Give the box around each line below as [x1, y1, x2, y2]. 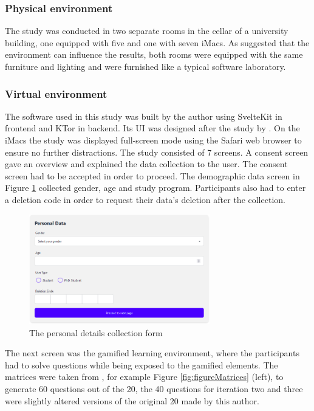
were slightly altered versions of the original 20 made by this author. [5, 394, 259, 407]
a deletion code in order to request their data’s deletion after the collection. [5, 193, 285, 206]
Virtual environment [5, 86, 108, 101]
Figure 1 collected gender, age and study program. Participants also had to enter [5, 181, 306, 194]
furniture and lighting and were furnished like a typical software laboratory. [5, 60, 286, 72]
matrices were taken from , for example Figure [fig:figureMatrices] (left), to [5, 370, 284, 383]
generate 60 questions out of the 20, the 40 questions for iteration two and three [5, 382, 303, 395]
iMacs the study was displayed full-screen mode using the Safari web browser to [5, 134, 302, 146]
